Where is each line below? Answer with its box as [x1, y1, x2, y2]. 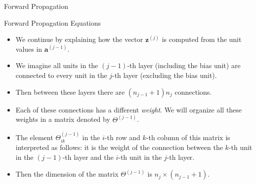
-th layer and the [62, 152, 114, 162]
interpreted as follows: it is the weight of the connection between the [15, 142, 223, 152]
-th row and [104, 132, 140, 142]
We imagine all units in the [15, 60, 98, 71]
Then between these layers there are [15, 86, 125, 97]
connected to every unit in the [15, 70, 107, 80]
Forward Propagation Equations [4, 17, 101, 28]
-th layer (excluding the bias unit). [112, 70, 217, 80]
